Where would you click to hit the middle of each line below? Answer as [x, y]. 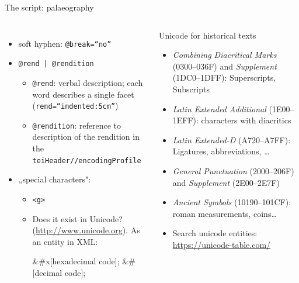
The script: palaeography [49, 7]
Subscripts [191, 89]
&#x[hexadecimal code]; [76, 261]
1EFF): [185, 120]
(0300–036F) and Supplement [225, 66]
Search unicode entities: [215, 233]
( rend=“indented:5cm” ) [75, 106]
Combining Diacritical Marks [225, 55]
